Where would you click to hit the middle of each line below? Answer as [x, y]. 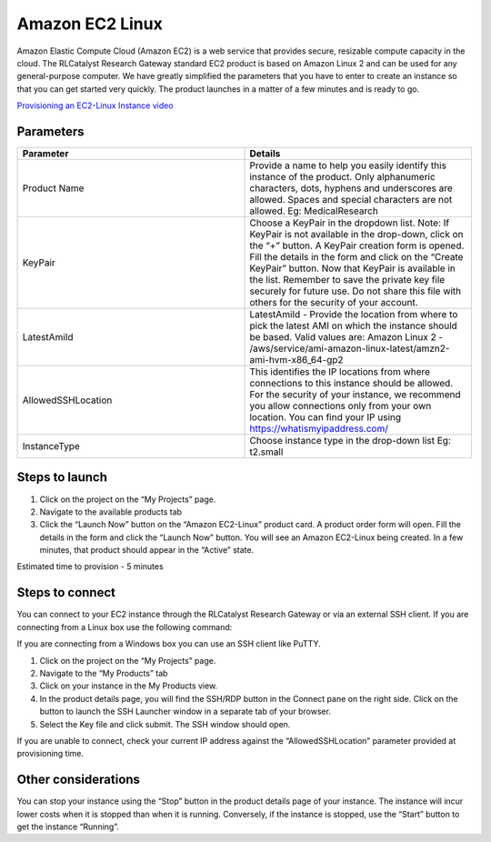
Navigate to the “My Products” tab [104, 673]
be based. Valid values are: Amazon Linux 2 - [346, 337]
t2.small [266, 452]
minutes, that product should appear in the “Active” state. [147, 550]
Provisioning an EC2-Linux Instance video [95, 105]
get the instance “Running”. [68, 827]
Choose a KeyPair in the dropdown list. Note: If [350, 223]
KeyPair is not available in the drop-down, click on [356, 235]
